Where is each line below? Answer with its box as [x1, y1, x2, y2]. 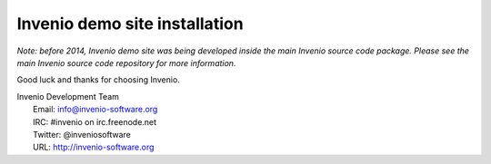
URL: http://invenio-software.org [33, 141, 155, 153]
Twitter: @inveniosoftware [33, 129, 132, 140]
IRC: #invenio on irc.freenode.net [33, 116, 157, 127]
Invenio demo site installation [16, 14, 245, 34]
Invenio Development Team [16, 91, 120, 101]
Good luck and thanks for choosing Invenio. [16, 74, 181, 85]
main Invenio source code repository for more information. [16, 57, 236, 68]
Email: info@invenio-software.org [33, 104, 158, 115]
